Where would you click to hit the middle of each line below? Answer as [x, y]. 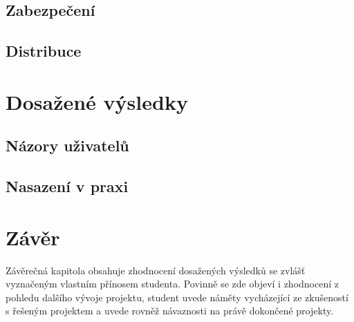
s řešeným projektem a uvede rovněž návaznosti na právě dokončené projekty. [170, 311]
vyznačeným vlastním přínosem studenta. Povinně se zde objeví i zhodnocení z [172, 284]
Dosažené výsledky [97, 101]
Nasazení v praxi [67, 186]
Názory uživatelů [67, 145]
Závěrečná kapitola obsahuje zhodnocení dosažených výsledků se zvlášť [156, 270]
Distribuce [44, 51]
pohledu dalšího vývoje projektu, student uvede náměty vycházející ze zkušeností [177, 297]
